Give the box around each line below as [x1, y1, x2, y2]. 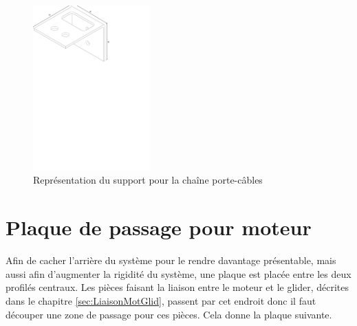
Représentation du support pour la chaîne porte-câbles [33, 173, 263, 187]
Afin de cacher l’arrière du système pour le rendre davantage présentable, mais [6, 253, 336, 268]
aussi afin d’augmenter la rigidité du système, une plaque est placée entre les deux [6, 266, 351, 281]
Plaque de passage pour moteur [6, 213, 312, 241]
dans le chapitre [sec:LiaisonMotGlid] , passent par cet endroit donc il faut [6, 293, 316, 307]
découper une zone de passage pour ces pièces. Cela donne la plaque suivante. [6, 307, 332, 321]
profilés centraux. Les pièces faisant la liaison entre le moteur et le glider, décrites [6, 280, 349, 294]
